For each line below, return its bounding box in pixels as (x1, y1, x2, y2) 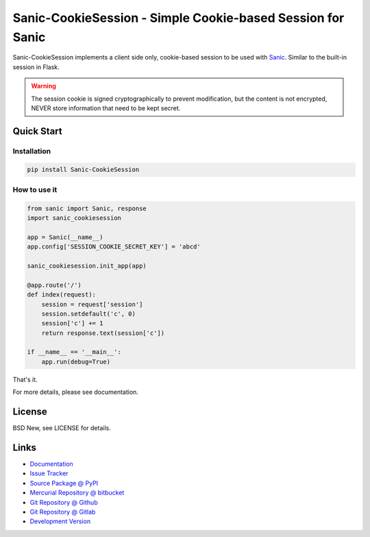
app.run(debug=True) (41, 358, 111, 366)
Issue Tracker (29, 469, 69, 477)
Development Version (29, 517, 91, 525)
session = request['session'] (41, 300, 143, 308)
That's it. (12, 375, 38, 384)
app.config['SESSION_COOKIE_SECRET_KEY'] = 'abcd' (27, 243, 201, 251)
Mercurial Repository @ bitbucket (29, 488, 125, 497)
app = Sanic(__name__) (27, 233, 103, 241)
